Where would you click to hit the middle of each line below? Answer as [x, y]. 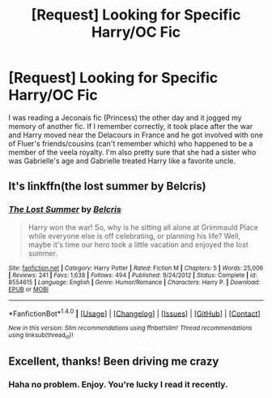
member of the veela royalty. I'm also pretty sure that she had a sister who [132, 152]
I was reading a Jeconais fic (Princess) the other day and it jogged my [125, 117]
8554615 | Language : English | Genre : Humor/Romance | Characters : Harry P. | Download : [134, 282]
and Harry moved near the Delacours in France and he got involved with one [136, 135]
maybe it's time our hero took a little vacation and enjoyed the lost [138, 244]
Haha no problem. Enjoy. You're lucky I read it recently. [118, 384]
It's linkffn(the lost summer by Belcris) [107, 186]
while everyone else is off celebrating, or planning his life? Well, [134, 236]
